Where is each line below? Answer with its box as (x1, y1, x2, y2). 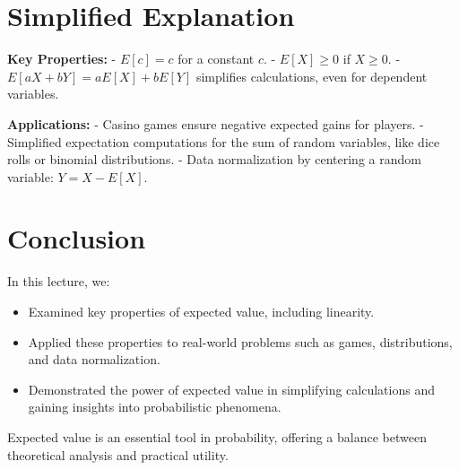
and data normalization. (28, 350, 160, 369)
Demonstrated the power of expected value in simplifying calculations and (28, 379, 435, 398)
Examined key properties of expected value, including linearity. (28, 302, 375, 320)
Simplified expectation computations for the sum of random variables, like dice (7, 132, 440, 151)
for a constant (178, 49, 255, 68)
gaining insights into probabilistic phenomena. (28, 397, 281, 416)
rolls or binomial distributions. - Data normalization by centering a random (7, 150, 421, 169)
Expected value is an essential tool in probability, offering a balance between (7, 427, 427, 446)
